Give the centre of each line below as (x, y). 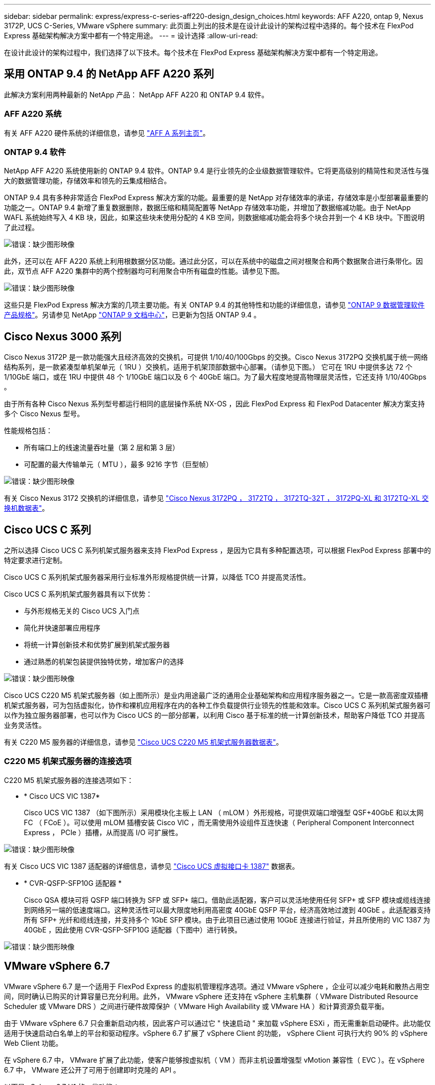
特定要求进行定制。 (35, 560)
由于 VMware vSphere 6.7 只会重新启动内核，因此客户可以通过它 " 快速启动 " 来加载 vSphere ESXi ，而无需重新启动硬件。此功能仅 (217, 1023)
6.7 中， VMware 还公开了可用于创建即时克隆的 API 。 (92, 1070)
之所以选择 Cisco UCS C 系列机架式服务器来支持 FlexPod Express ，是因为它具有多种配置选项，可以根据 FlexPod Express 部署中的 (217, 550)
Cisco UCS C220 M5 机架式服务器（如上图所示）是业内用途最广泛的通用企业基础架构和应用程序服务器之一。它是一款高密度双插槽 (216, 696)
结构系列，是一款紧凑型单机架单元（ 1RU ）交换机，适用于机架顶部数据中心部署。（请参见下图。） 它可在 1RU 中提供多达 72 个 (208, 367)
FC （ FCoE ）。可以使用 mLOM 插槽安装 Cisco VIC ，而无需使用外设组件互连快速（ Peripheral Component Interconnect (219, 822)
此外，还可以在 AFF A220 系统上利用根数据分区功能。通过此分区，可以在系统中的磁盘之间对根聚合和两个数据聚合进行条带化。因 (214, 261)
